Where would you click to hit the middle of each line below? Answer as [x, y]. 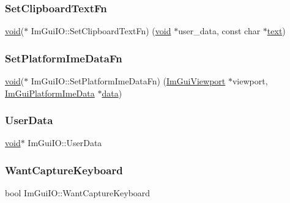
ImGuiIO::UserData [65, 143]
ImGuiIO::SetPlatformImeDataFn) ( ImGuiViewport [128, 81]
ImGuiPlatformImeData [50, 93]
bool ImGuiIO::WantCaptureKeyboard [78, 193]
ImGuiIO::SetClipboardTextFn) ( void [101, 31]
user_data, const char [219, 31]
